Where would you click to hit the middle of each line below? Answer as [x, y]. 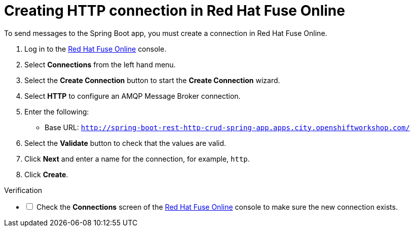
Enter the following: [57, 111]
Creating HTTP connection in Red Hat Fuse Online [175, 11]
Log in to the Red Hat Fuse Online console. [96, 49]
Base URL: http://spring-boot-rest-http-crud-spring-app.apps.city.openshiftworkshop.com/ [227, 127]
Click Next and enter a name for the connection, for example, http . [137, 159]
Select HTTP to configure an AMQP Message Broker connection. [133, 96]
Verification [23, 190]
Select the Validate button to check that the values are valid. [125, 143]
